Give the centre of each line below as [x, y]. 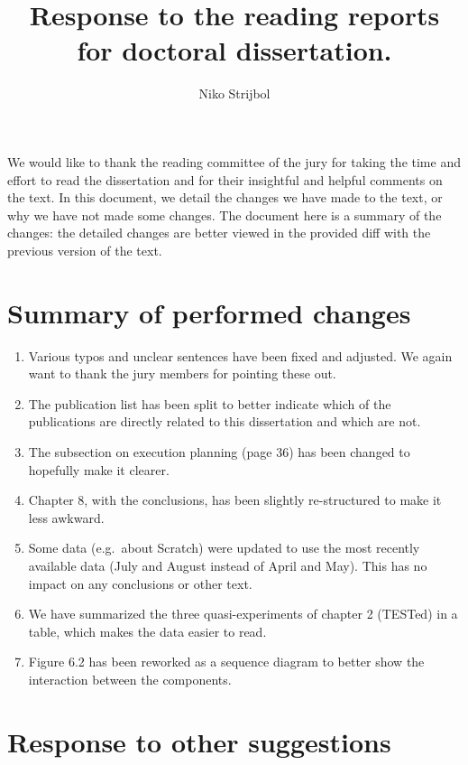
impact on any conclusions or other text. [140, 583]
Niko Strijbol [234, 93]
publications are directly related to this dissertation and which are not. [225, 421]
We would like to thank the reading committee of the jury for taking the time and [234, 161]
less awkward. [66, 517]
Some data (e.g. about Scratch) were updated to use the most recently [224, 548]
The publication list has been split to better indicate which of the [210, 403]
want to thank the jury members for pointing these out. [182, 373]
